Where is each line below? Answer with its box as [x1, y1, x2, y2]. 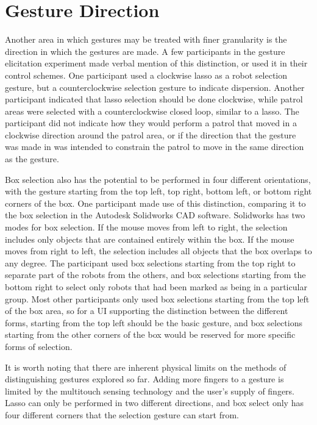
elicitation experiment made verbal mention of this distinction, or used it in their [5, 57, 308, 70]
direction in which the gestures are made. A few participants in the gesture [5, 45, 285, 57]
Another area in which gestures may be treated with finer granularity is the [5, 33, 287, 46]
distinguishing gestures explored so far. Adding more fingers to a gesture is [5, 373, 284, 385]
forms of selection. [5, 340, 73, 352]
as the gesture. [5, 152, 59, 165]
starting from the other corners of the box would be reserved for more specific [5, 328, 296, 341]
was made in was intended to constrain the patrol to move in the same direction [5, 140, 304, 153]
